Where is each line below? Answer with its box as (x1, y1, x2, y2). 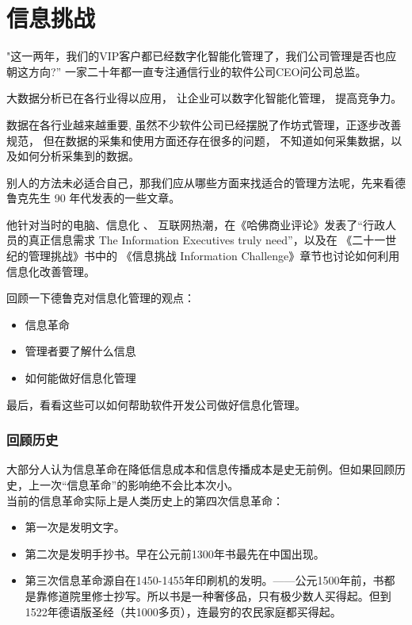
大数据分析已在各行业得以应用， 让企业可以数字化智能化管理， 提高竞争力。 (6, 90, 402, 106)
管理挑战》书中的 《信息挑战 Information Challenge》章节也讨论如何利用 (28, 247, 400, 264)
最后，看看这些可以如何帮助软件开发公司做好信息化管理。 (6, 396, 306, 412)
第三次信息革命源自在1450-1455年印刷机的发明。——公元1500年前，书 (25, 572, 384, 589)
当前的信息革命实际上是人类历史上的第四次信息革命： (6, 492, 284, 508)
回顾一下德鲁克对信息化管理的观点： (6, 289, 195, 306)
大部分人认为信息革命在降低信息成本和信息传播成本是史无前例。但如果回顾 (6, 461, 395, 477)
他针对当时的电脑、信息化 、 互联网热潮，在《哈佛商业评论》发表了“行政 (6, 216, 385, 232)
